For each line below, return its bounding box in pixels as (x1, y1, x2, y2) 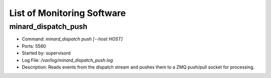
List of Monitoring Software (9, 7, 126, 18)
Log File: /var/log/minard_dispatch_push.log (22, 57, 113, 63)
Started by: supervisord (22, 50, 71, 56)
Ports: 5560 (22, 43, 46, 49)
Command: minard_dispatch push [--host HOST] (22, 36, 123, 42)
